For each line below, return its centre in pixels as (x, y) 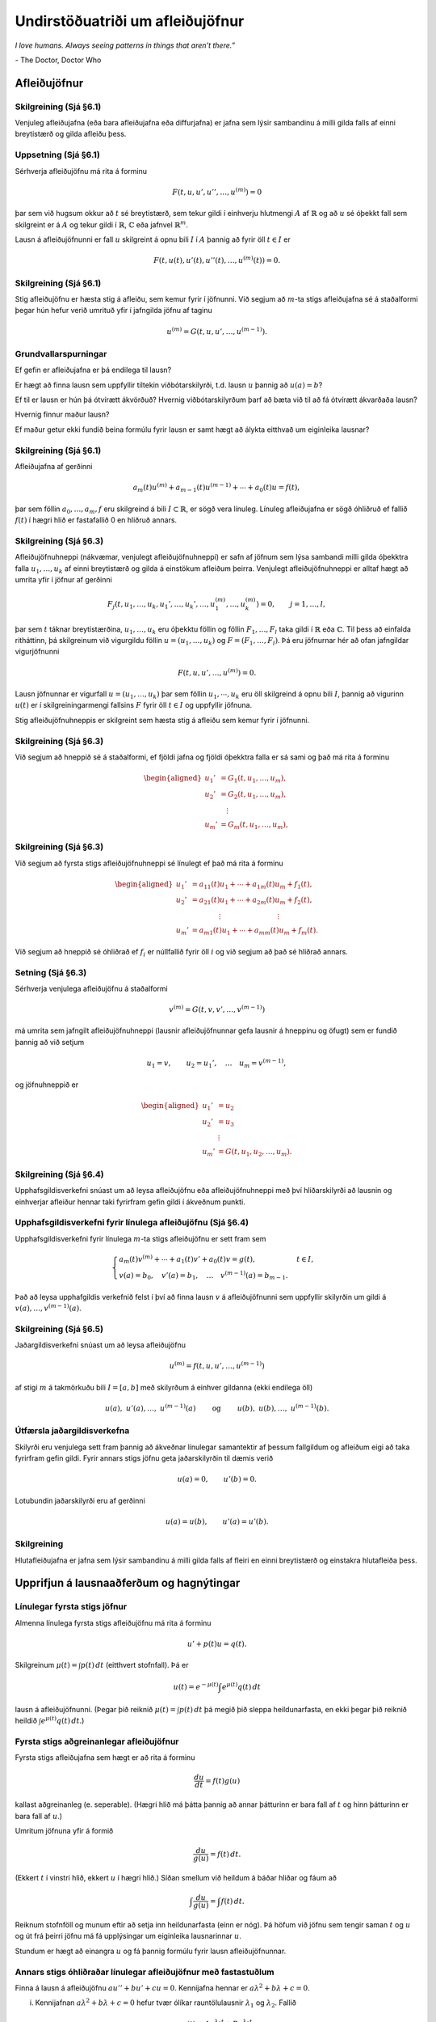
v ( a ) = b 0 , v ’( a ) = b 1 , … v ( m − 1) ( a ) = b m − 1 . (203, 1276)
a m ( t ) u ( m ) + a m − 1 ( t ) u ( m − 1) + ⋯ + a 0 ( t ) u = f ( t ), (216, 487)
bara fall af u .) (39, 1816)
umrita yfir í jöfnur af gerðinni (63, 580)
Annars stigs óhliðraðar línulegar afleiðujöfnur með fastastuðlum (145, 1972)
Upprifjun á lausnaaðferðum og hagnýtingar (128, 1583)
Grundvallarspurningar (61, 353)
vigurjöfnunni (37, 652)
